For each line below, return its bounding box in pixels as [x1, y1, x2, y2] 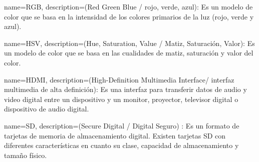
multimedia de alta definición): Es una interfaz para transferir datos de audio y [4, 84, 247, 94]
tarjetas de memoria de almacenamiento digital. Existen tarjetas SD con [4, 130, 226, 140]
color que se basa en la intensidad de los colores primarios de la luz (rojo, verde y [4, 11, 254, 21]
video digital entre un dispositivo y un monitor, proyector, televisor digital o [4, 93, 238, 104]
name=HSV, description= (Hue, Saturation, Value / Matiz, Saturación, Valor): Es [4, 37, 255, 48]
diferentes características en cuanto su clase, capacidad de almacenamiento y [4, 140, 239, 150]
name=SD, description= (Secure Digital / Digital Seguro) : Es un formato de [4, 120, 239, 130]
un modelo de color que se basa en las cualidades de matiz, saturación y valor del [4, 47, 253, 58]
